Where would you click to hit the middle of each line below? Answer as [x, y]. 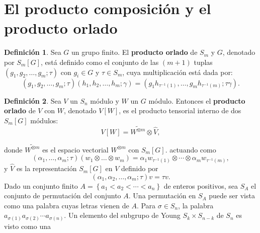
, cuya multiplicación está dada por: [178, 72]
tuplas [203, 62]
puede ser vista [232, 196]
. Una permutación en [162, 196]
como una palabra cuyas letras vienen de [67, 205]
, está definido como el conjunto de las [100, 62]
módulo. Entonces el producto [197, 100]
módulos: [44, 120]
